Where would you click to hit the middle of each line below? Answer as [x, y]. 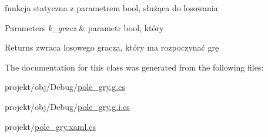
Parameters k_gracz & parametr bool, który [84, 27]
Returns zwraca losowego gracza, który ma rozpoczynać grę [112, 47]
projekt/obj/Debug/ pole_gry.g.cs [65, 87]
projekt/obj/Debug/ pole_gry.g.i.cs [67, 106]
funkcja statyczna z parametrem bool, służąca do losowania [111, 8]
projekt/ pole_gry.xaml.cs [50, 126]
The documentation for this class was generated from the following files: [134, 67]
